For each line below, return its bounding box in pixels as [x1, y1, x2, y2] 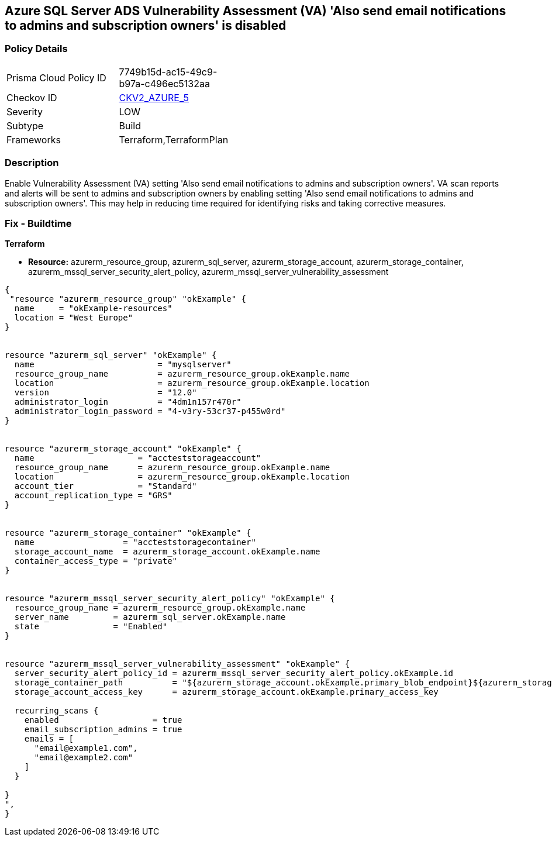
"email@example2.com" [34, 753, 133, 763]
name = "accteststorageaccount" [14, 453, 261, 463]
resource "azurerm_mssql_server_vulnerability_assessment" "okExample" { [5, 659, 350, 669]
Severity [6, 105, 43, 118]
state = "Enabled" [14, 622, 168, 632]
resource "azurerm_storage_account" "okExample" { [5, 444, 241, 454]
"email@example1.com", [34, 743, 138, 753]
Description [5, 157, 59, 169]
